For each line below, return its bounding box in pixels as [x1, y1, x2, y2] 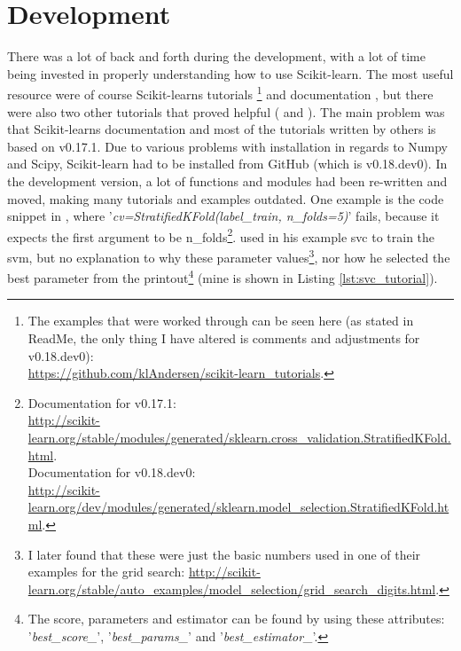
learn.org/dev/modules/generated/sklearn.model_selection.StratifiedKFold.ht [27, 498, 449, 516]
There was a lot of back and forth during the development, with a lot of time [7, 47, 426, 66]
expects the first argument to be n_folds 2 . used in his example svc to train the [7, 224, 435, 246]
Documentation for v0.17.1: [27, 393, 176, 412]
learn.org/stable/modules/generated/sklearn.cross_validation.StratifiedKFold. [27, 428, 451, 447]
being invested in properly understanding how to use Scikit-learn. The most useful [7, 64, 454, 82]
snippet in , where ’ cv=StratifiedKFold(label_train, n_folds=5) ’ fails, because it [7, 207, 440, 225]
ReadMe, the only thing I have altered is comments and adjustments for [27, 329, 420, 348]
